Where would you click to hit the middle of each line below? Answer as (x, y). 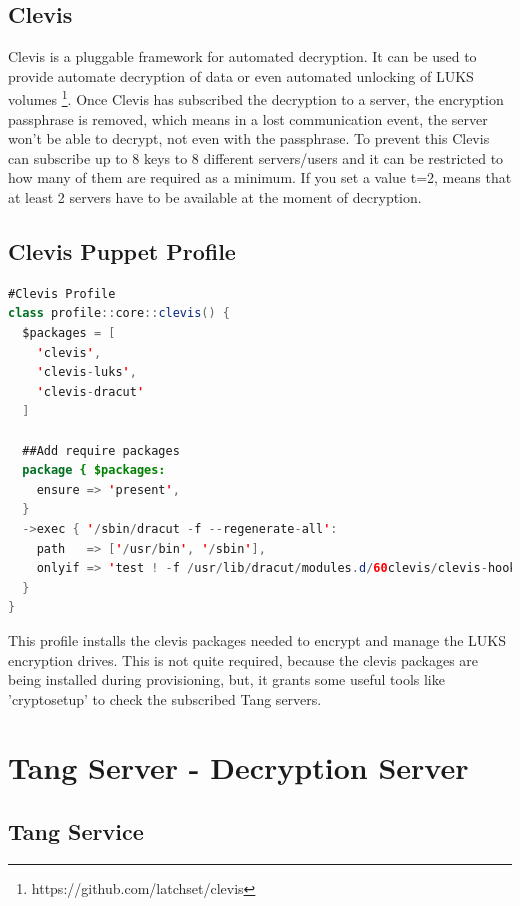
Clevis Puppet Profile (122, 251)
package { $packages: (94, 470)
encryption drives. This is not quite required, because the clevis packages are (243, 659)
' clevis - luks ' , (86, 372)
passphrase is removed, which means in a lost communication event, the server (248, 118)
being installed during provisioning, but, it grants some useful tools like (226, 679)
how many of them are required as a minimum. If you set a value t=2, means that (260, 177)
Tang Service (76, 831)
